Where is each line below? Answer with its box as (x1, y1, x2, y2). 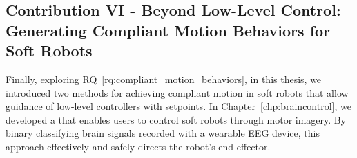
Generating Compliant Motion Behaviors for (6, 19, 331, 41)
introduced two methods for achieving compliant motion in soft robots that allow (6, 85, 349, 100)
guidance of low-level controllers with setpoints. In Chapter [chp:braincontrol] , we (6, 99, 351, 113)
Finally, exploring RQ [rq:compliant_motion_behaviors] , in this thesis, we (6, 71, 322, 86)
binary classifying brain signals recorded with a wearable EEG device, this (6, 126, 320, 140)
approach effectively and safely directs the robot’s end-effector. (6, 139, 271, 153)
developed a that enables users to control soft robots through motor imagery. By (6, 112, 347, 126)
